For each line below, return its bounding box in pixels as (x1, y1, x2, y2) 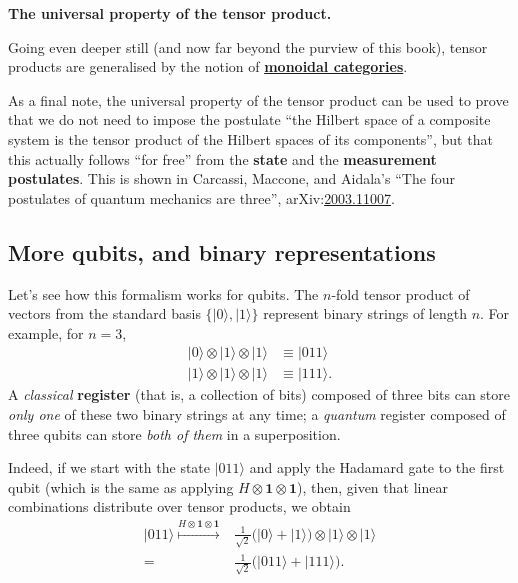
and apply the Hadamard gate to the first (249, 457, 505, 478)
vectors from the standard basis (8, 303, 201, 324)
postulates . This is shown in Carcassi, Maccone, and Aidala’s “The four (8, 168, 456, 189)
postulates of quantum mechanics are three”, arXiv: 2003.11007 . (8, 187, 395, 208)
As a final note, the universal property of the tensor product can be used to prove (8, 89, 509, 110)
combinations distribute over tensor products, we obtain (8, 496, 351, 517)
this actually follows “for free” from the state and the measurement (8, 148, 437, 169)
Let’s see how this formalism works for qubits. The (8, 283, 319, 304)
